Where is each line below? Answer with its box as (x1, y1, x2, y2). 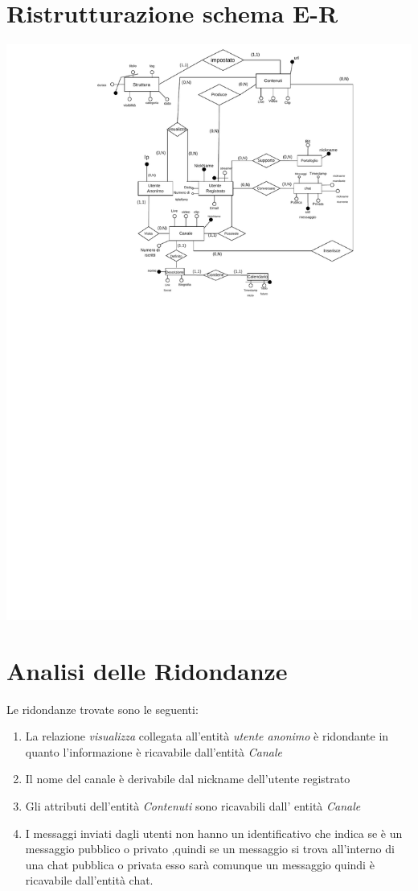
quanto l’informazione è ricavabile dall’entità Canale (25, 743, 283, 760)
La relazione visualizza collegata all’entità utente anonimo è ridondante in (25, 728, 389, 745)
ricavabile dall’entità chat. (25, 872, 154, 889)
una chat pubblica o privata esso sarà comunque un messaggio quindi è (25, 856, 375, 872)
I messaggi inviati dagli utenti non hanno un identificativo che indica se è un (25, 824, 403, 841)
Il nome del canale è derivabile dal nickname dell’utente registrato (25, 770, 350, 787)
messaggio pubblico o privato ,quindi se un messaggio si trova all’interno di (25, 840, 395, 857)
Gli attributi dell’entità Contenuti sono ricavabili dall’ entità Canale (25, 798, 361, 815)
